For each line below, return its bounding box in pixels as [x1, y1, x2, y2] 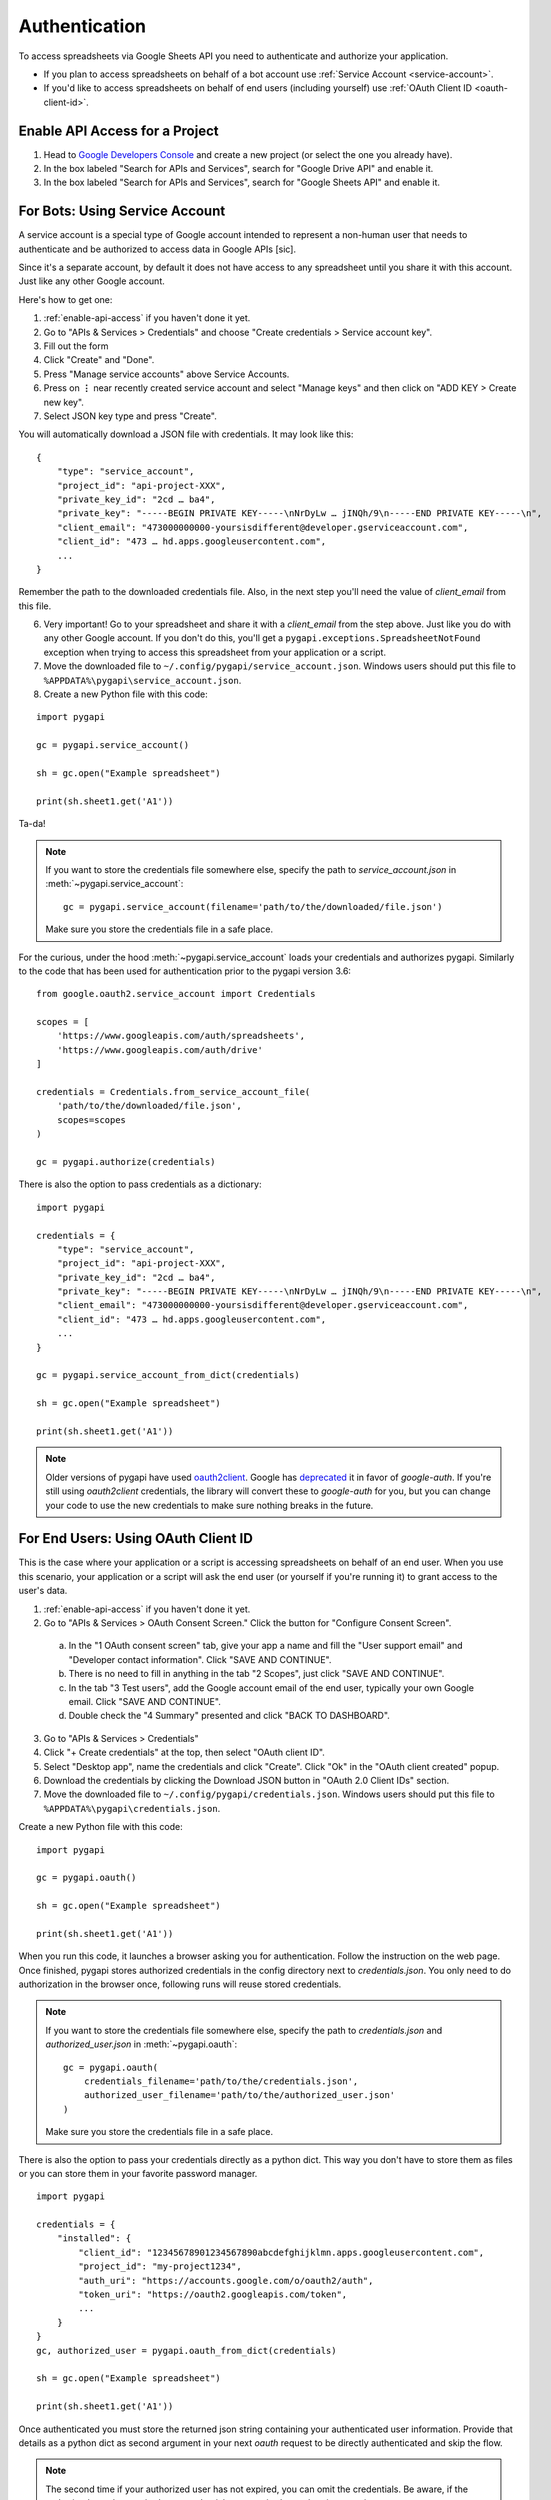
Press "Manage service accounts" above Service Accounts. [43, 368, 290, 380]
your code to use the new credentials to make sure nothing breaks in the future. [45, 1499, 374, 1511]
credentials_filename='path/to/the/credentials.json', [83, 2075, 359, 2087]
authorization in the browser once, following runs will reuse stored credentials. [18, 1978, 342, 1990]
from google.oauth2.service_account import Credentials [36, 988, 316, 1000]
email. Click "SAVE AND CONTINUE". [68, 1695, 222, 1707]
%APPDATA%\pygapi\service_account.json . [43, 674, 242, 686]
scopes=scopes [56, 1114, 127, 1125]
